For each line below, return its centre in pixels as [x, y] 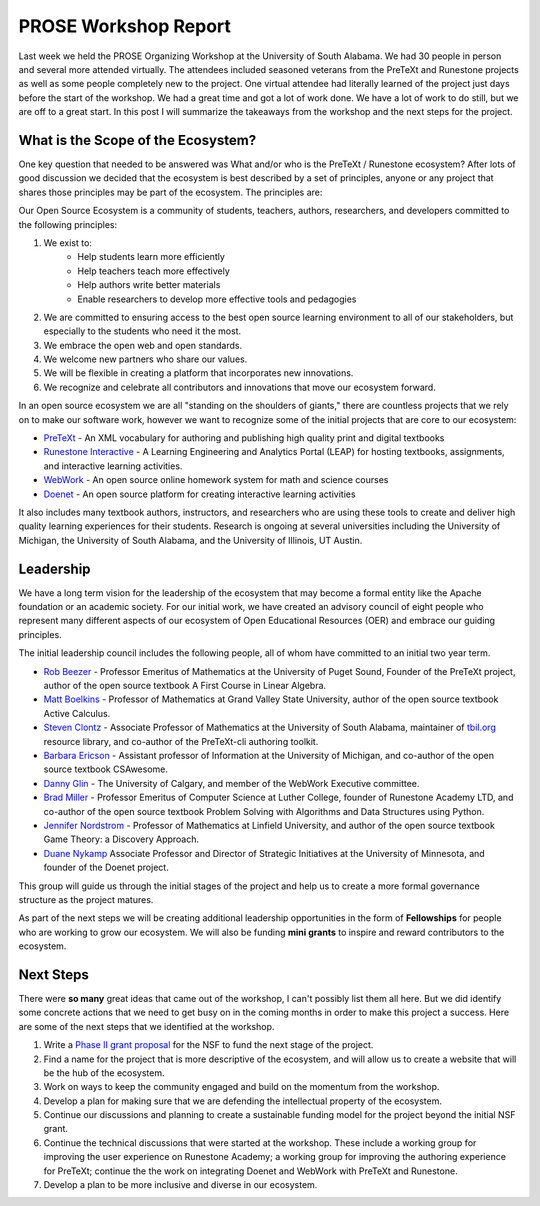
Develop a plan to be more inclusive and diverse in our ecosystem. [180, 1185]
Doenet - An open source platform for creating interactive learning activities [199, 494]
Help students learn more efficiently [151, 257]
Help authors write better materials [149, 285]
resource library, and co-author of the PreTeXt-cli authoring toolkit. [181, 741]
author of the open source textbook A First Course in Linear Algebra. [185, 686]
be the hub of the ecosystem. [104, 1072]
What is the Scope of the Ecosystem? [137, 140]
